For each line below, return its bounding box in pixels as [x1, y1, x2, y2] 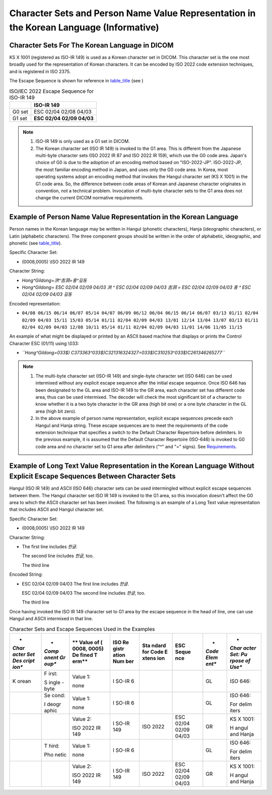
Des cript [12, 657, 35, 664]
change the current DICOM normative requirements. [35, 195, 144, 201]
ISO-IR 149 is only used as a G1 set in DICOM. [35, 138, 130, 144]
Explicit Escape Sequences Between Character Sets [9, 472, 176, 481]
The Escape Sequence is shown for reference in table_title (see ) [9, 78, 144, 84]
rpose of [230, 657, 251, 664]
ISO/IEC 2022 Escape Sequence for [9, 87, 94, 94]
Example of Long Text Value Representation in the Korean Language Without [9, 461, 254, 470]
